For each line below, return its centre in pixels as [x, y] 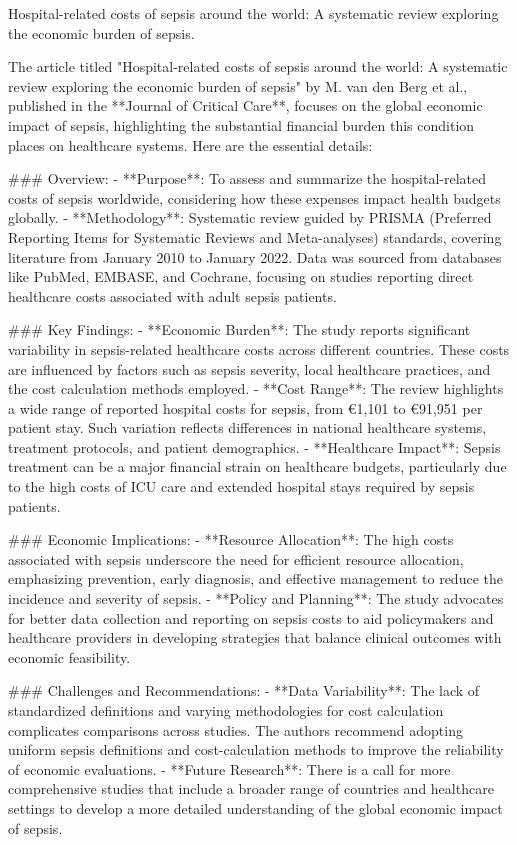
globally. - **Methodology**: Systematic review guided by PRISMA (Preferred [250, 217]
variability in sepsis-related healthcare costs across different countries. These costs [259, 348]
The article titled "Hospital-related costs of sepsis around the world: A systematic [258, 66]
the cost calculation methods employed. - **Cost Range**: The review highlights [256, 388]
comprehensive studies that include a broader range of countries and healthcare [251, 788]
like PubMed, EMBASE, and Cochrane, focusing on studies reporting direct [241, 276]
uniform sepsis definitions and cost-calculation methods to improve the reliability [256, 749]
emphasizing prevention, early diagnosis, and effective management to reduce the [255, 578]
